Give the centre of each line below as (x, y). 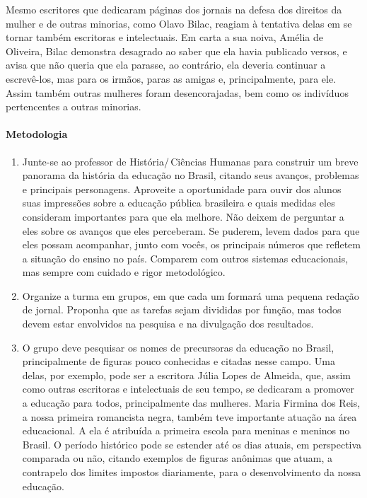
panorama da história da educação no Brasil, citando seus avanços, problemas (191, 175)
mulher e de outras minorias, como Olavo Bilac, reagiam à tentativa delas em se (179, 23)
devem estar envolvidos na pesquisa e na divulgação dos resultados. (168, 324)
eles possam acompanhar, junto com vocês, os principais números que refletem (191, 244)
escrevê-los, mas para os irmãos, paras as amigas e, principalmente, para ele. (171, 78)
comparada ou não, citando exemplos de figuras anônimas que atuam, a (177, 458)
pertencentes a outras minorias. (74, 106)
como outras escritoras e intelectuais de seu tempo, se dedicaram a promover (188, 389)
